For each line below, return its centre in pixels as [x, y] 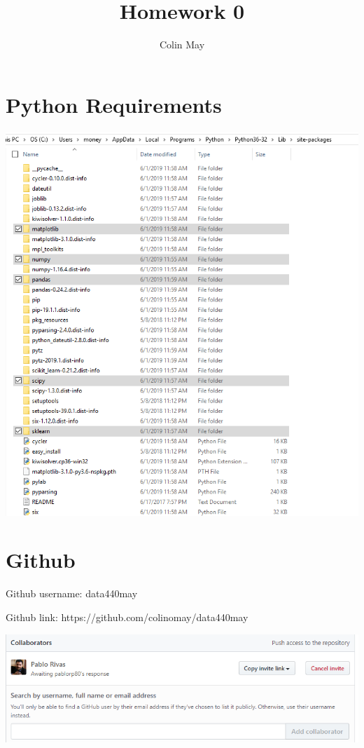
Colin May [182, 45]
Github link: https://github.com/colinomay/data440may [127, 617]
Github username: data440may [72, 593]
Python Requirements [114, 104]
